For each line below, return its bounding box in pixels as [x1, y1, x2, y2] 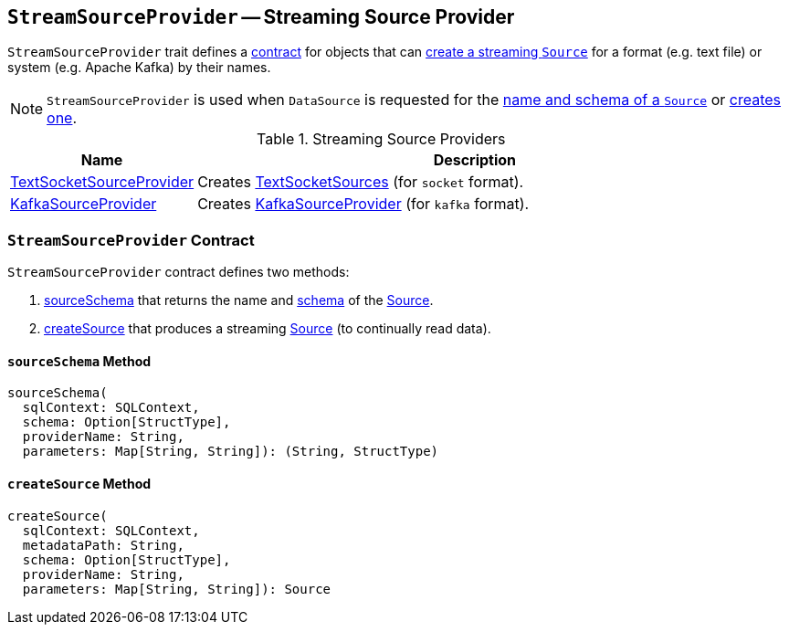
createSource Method [7, 476, 152, 491]
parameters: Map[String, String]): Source [22, 581, 331, 596]
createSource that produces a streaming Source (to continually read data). [44, 321, 491, 337]
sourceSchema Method [7, 353, 152, 369]
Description [433, 151, 517, 170]
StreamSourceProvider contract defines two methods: [7, 264, 350, 280]
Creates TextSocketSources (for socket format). [197, 173, 524, 192]
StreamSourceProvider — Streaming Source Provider [7, 5, 515, 28]
